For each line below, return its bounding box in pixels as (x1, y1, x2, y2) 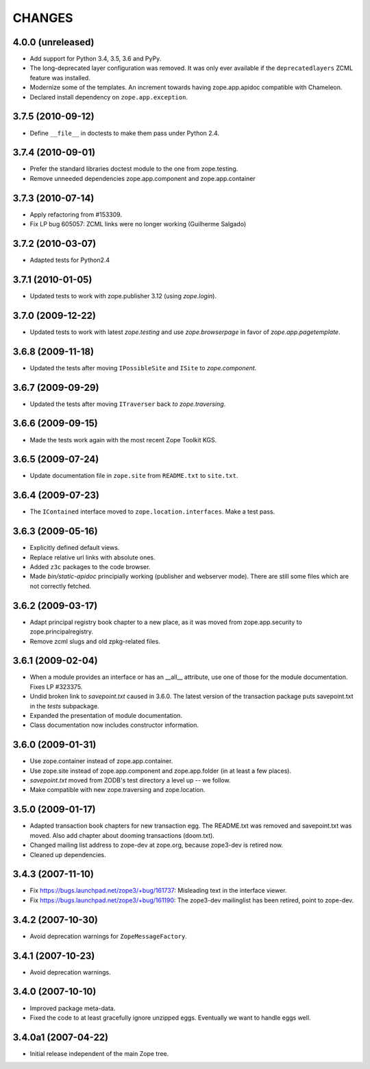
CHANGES (12, 10, 73, 25)
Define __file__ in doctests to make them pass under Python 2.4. (29, 129, 219, 137)
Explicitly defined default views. (29, 544, 120, 552)
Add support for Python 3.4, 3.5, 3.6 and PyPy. (29, 55, 162, 63)
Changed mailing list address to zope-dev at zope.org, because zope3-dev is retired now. (29, 841, 284, 850)
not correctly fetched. (29, 581, 92, 590)
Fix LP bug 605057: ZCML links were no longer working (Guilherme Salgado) (29, 220, 247, 228)
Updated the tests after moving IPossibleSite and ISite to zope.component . (29, 363, 257, 372)
